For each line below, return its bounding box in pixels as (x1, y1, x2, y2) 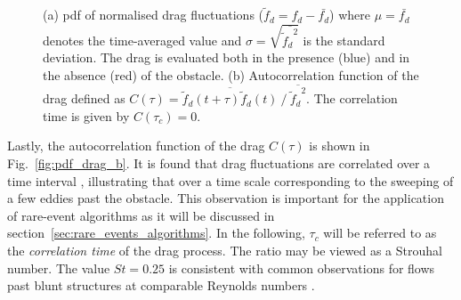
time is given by (43, 106, 130, 125)
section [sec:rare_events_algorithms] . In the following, (7, 223, 305, 242)
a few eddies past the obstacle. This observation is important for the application (7, 189, 444, 207)
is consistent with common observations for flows (168, 258, 435, 277)
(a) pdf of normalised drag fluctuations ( (43, 5, 264, 24)
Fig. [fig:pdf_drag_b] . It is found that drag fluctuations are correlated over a (7, 154, 431, 173)
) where (329, 5, 371, 24)
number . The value (7, 258, 110, 277)
